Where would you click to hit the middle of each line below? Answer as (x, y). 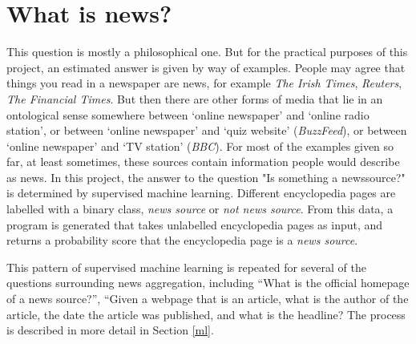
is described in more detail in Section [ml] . (110, 330)
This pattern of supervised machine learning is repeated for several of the (187, 267)
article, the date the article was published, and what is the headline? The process (206, 314)
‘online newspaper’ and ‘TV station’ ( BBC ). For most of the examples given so (200, 146)
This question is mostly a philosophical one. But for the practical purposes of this (207, 52)
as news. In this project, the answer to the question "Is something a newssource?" (206, 177)
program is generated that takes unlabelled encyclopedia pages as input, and (195, 224)
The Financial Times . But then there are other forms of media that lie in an (195, 98)
